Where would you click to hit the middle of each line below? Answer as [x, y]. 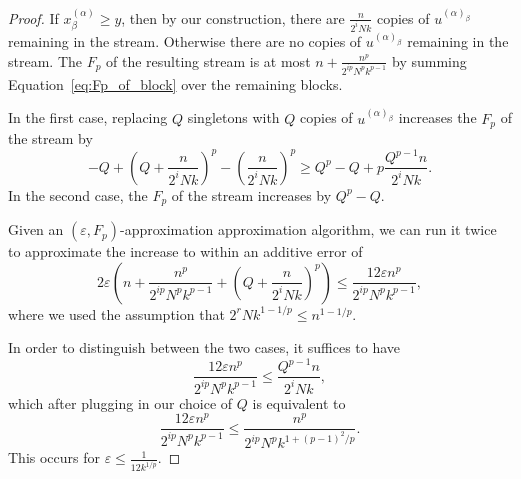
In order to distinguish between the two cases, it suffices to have [204, 347]
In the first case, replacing [88, 117]
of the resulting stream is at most [208, 60]
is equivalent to [299, 402]
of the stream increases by [251, 194]
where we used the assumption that [116, 313]
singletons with [233, 117]
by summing [429, 60]
